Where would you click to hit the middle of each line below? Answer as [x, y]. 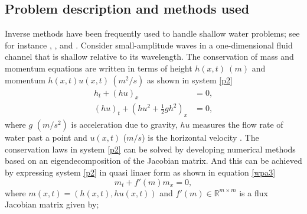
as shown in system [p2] [190, 80]
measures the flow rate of [238, 124]
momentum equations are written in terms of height [99, 68]
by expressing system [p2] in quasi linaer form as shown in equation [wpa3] [140, 172]
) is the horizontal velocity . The [200, 137]
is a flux [254, 192]
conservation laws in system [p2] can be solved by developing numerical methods [150, 149]
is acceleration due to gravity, [124, 124]
